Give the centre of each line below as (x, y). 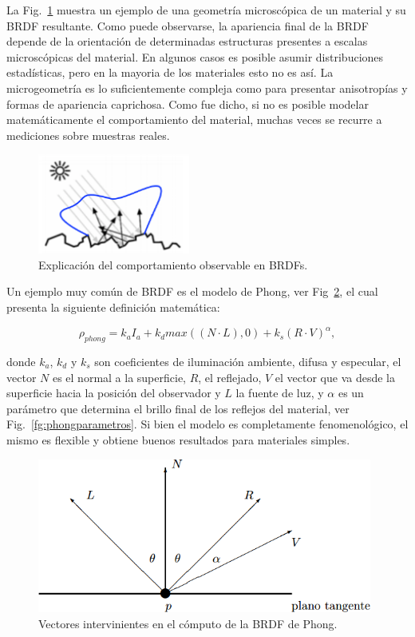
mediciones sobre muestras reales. (88, 135)
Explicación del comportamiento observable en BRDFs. (173, 264)
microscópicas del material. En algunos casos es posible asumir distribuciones (195, 56)
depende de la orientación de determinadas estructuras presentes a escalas (187, 41)
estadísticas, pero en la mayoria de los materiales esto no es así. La (170, 72)
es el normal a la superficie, (119, 377)
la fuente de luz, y (280, 393)
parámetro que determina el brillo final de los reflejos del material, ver (178, 408)
